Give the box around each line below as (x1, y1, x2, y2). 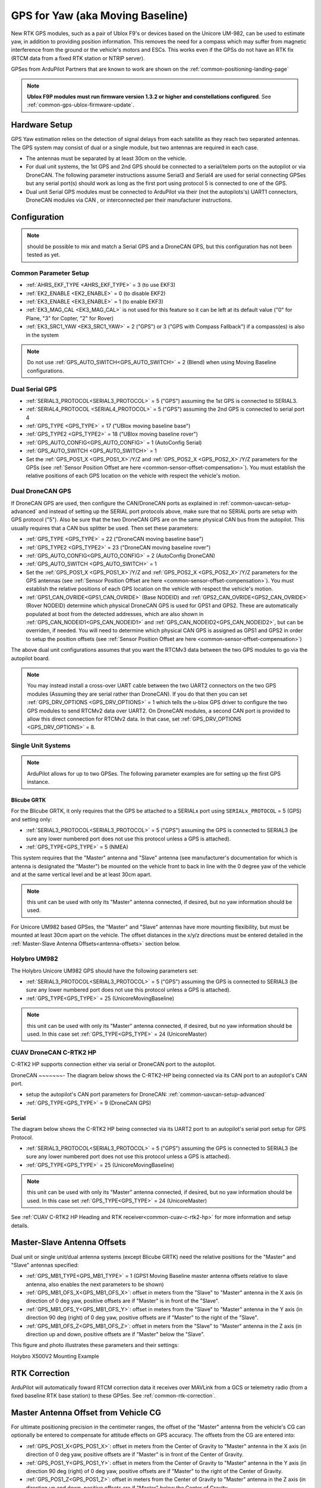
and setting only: (11, 815, 52, 823)
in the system (26, 331, 59, 339)
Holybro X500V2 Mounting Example (11, 1352, 99, 1359)
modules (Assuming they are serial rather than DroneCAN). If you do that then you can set (27, 690, 248, 698)
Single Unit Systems (11, 742, 71, 750)
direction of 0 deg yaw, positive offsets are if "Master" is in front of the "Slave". (26, 1298, 219, 1305)
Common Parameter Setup (11, 268, 89, 277)
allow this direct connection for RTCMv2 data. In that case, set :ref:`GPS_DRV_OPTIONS (27, 715, 242, 723)
